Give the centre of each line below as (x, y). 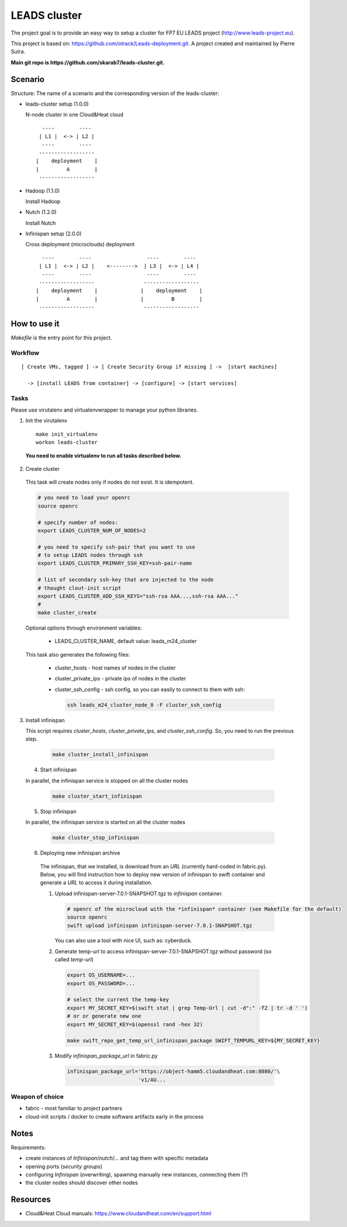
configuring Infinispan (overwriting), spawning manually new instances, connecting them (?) (137, 1174)
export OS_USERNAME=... (101, 975)
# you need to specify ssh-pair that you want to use (116, 547)
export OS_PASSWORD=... (101, 983)
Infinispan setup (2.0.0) (54, 234)
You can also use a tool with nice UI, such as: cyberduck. (123, 940)
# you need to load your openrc (84, 498)
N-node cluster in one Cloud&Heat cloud (75, 115)
